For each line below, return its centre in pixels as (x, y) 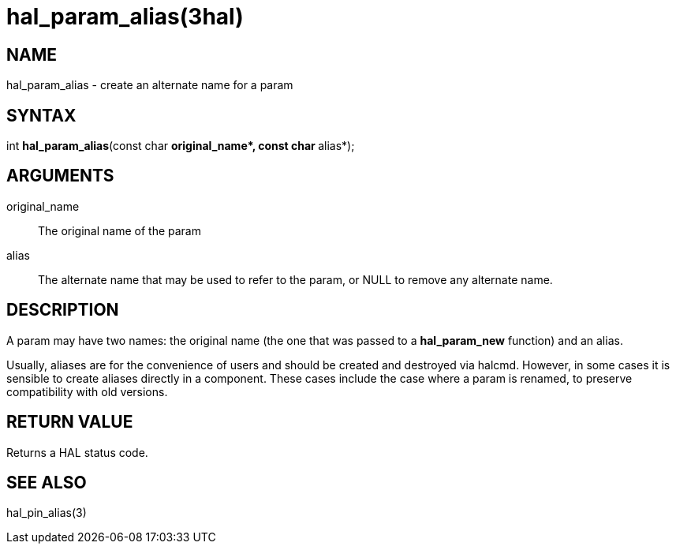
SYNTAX (41, 115)
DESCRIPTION (63, 310)
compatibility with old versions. (87, 391)
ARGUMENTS (60, 176)
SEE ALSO (47, 482)
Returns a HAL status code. (77, 452)
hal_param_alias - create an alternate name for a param (150, 85)
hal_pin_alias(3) (47, 513)
